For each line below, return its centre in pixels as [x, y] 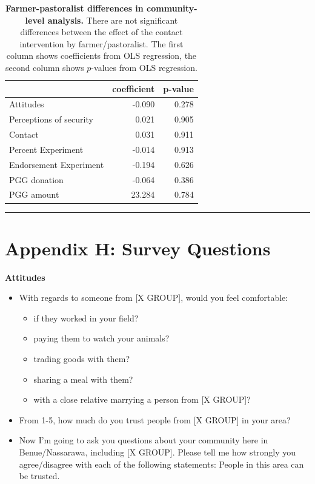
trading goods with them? [82, 359]
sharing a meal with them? [83, 379]
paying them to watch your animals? [101, 338]
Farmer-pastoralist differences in [75, 8]
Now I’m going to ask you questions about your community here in [144, 440]
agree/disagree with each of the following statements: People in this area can [161, 464]
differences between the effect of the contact [101, 32]
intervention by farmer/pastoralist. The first [101, 43]
